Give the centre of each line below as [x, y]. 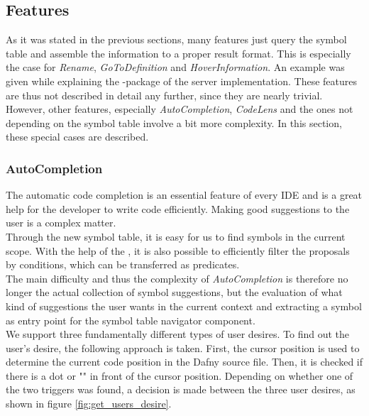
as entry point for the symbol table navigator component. [131, 320]
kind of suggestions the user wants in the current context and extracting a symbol [184, 306]
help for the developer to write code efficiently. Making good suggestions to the [178, 208]
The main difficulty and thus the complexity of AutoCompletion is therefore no [177, 278]
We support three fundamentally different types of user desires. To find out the [177, 334]
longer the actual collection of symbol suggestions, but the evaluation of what [174, 292]
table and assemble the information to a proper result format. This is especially [178, 53]
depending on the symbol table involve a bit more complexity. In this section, [174, 122]
